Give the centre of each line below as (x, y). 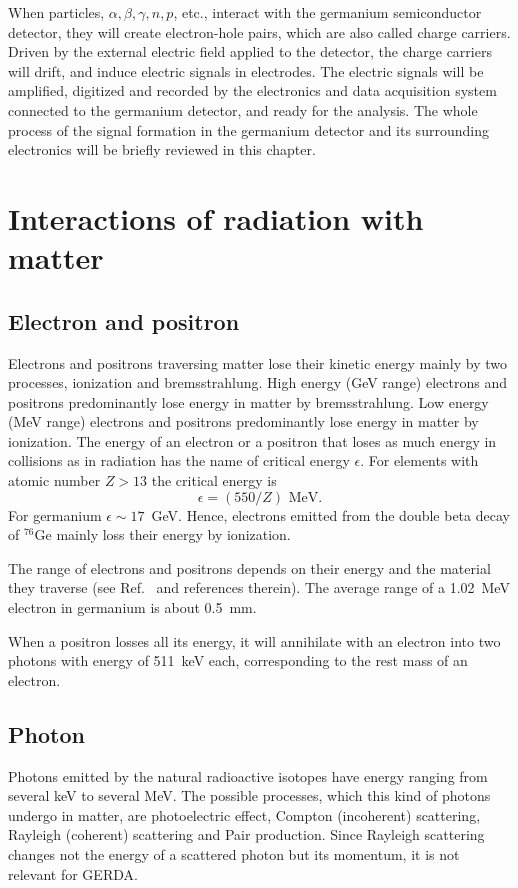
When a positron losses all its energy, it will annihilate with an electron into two (254, 640)
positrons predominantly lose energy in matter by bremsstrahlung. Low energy (248, 401)
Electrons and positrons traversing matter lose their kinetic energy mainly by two (258, 362)
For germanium (55, 514)
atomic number (54, 480)
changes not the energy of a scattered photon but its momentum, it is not (234, 854)
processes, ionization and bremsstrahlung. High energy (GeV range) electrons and (257, 382)
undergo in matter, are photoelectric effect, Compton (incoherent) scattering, (244, 814)
